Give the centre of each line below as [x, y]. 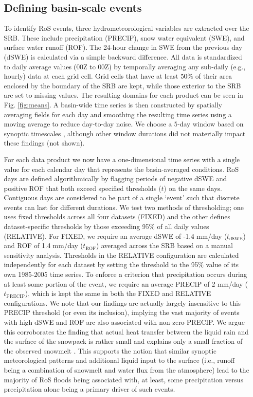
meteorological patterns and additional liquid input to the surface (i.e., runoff [119, 360]
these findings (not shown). [44, 143]
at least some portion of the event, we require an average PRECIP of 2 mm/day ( [126, 283]
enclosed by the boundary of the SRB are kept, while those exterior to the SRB [123, 85]
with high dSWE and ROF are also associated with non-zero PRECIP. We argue [124, 322]
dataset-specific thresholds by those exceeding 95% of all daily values [107, 226]
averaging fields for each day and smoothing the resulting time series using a [118, 114]
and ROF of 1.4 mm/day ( [44, 245]
